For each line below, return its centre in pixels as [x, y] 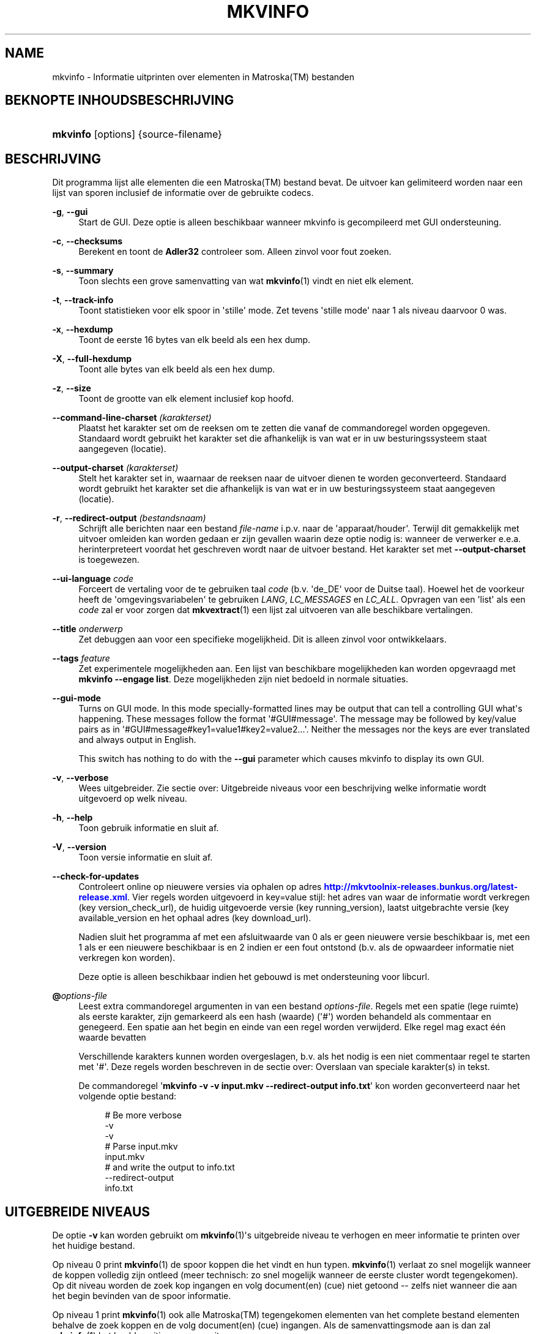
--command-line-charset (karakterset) [132, 418]
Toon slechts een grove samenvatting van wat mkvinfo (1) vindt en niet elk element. [246, 281]
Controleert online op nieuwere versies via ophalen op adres [200, 887]
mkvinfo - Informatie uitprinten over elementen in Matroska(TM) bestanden [203, 77]
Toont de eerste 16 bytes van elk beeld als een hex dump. [195, 340]
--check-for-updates [96, 876]
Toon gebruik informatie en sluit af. [149, 828]
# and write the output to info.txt [170, 1167]
